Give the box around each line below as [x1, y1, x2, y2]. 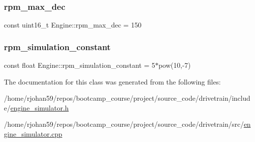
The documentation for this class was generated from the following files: [4, 76, 221, 86]
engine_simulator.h [10, 102, 69, 113]
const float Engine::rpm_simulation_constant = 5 [4, 60, 155, 70]
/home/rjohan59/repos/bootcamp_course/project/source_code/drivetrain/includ [4, 93, 251, 103]
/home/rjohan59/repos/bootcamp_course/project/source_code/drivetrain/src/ [4, 119, 244, 129]
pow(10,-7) [158, 60, 191, 70]
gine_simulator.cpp [4, 129, 63, 139]
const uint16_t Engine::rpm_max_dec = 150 [4, 20, 142, 30]
